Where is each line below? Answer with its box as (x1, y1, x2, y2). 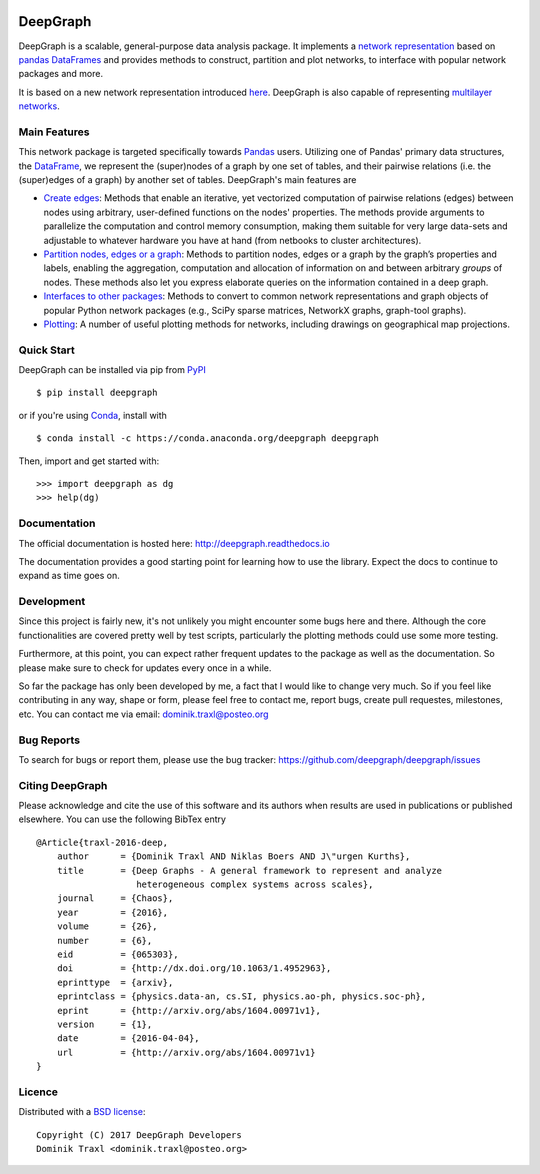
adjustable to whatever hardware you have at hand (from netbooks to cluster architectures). (43, 234, 422, 246)
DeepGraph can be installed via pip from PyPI (18, 364, 207, 376)
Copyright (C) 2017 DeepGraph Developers (36, 1129, 242, 1140)
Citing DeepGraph (18, 778, 108, 792)
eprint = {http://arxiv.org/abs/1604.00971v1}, (56, 1005, 322, 1016)
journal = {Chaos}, (56, 893, 174, 904)
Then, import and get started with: (18, 455, 160, 467)
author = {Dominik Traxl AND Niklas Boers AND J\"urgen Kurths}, (56, 851, 411, 862)
